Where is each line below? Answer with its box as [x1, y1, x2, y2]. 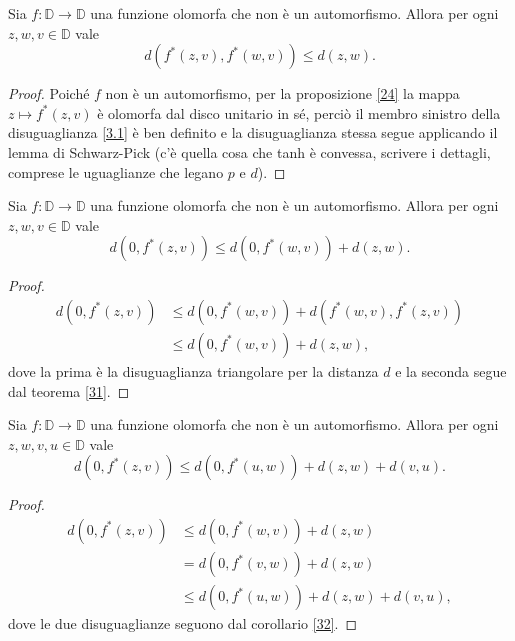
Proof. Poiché [8, 83, 90, 104]
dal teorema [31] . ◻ [8, 380, 130, 401]
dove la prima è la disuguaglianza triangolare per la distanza [8, 361, 379, 381]
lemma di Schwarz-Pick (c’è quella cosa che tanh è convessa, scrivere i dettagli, [8, 141, 491, 162]
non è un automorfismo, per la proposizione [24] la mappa [105, 83, 460, 104]
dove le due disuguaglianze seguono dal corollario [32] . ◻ [8, 613, 358, 634]
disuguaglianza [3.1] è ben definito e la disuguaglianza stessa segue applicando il [8, 122, 498, 143]
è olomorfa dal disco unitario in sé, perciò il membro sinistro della [97, 102, 501, 123]
